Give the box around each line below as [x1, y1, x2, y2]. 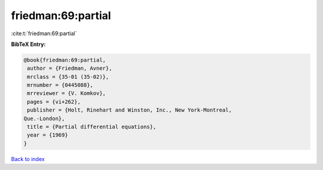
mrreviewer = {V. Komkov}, [27, 90, 106, 97]
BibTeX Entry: [11, 41, 46, 48]
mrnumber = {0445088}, [27, 82, 94, 89]
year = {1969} [27, 132, 68, 138]
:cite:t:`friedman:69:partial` [11, 30, 77, 37]
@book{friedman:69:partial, [23, 57, 106, 63]
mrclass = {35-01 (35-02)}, [27, 73, 109, 80]
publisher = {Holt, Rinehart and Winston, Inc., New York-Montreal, [27, 107, 232, 113]
